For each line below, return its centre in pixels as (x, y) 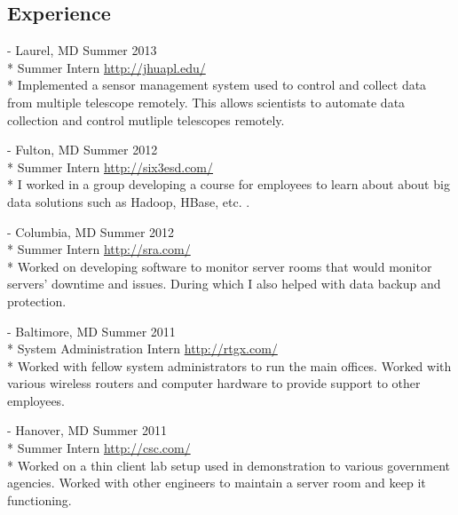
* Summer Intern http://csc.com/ (99, 448)
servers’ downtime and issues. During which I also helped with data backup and (224, 284)
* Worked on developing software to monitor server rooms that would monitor (220, 266)
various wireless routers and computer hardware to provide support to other (214, 383)
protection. (37, 301)
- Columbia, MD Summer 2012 (91, 231)
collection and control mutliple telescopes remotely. (146, 119)
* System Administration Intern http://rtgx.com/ (142, 349)
